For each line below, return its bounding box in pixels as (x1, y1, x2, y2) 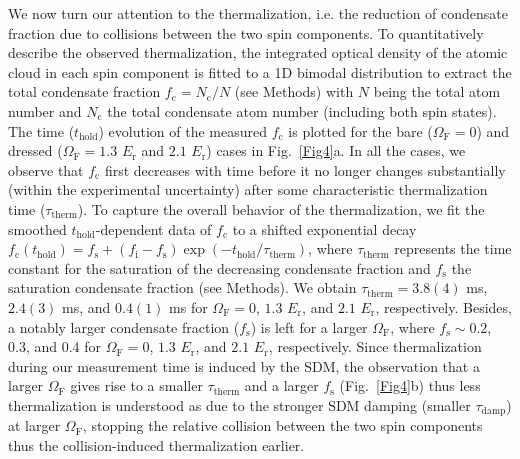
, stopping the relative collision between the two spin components (82, 415, 483, 436)
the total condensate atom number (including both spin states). (107, 100, 497, 121)
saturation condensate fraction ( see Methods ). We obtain (8, 277, 357, 298)
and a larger (244, 375, 319, 396)
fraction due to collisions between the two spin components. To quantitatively (8, 22, 484, 43)
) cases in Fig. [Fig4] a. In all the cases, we (206, 140, 466, 161)
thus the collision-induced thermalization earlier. (8, 434, 305, 455)
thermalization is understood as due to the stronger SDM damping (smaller (8, 394, 471, 415)
